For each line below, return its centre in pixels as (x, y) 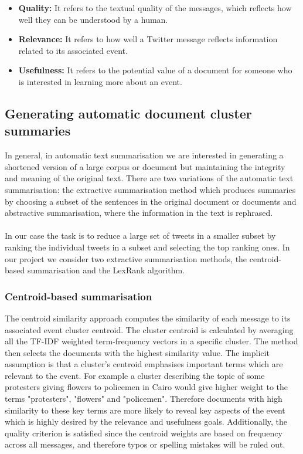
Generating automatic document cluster (128, 113)
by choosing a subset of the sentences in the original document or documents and (151, 201)
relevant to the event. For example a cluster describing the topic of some (135, 375)
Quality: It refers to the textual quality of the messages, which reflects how (155, 8)
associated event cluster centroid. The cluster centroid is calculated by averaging (149, 329)
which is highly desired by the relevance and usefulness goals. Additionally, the (146, 421)
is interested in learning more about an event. (100, 81)
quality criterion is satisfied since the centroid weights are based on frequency (144, 433)
